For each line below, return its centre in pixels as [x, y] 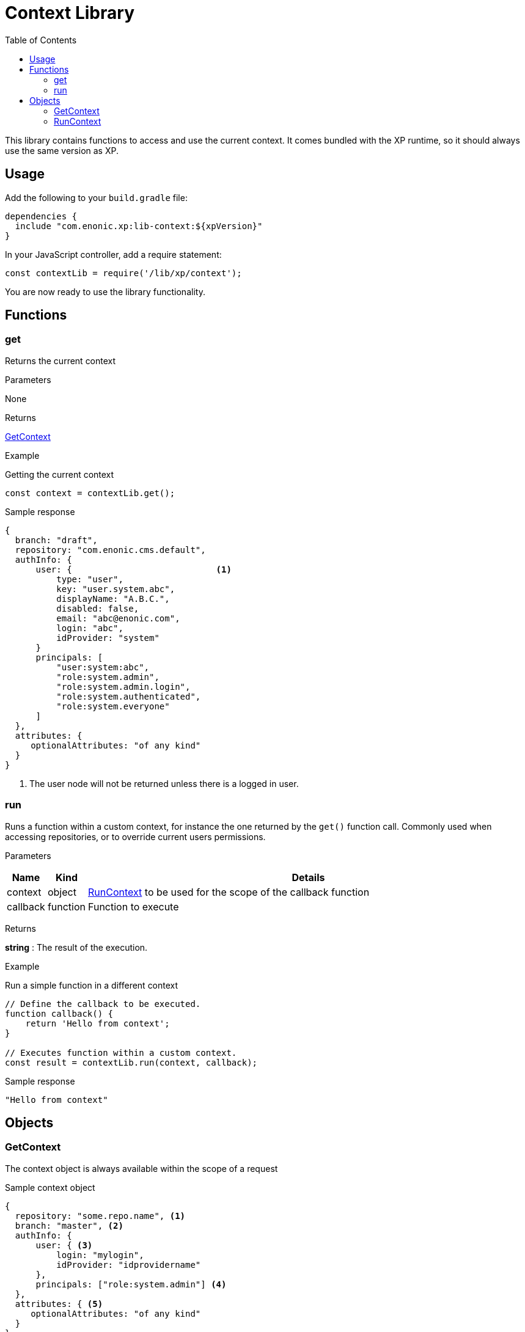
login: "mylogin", [100, 1255]
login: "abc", [90, 628]
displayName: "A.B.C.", [113, 598]
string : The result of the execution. [76, 947]
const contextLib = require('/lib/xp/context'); [123, 273]
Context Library [70, 13]
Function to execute [134, 906]
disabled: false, [98, 608]
